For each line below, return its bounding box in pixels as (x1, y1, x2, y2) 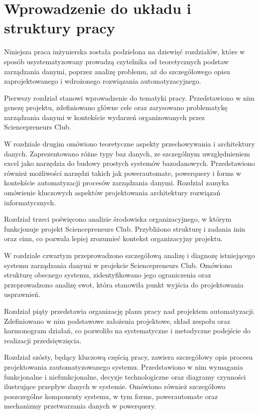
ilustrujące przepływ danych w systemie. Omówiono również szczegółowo (4, 381, 226, 392)
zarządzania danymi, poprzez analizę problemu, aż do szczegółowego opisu (4, 66, 230, 76)
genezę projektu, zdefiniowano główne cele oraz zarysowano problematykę (4, 102, 228, 113)
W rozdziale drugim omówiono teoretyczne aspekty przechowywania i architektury (4, 138, 255, 149)
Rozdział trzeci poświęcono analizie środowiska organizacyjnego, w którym (4, 214, 232, 224)
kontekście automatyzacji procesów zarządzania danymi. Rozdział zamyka (4, 177, 229, 188)
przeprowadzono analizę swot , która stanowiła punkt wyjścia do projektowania (4, 279, 244, 289)
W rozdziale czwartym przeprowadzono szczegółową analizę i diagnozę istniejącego (4, 250, 255, 260)
